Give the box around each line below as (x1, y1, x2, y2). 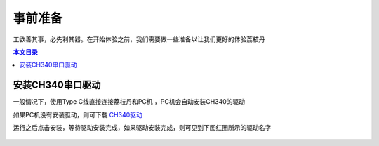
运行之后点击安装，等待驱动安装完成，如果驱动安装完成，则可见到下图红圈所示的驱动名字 (13, 124, 272, 132)
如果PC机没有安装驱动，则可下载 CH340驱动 (13, 110, 143, 119)
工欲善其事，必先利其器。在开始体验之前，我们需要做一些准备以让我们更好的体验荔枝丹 (13, 35, 265, 44)
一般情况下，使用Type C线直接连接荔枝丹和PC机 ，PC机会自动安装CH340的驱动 (13, 98, 246, 106)
